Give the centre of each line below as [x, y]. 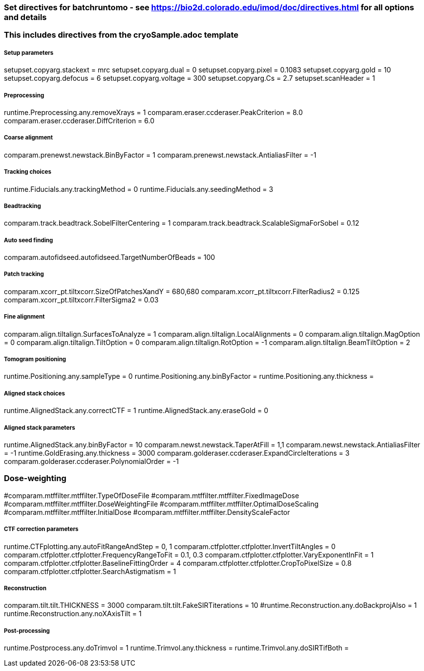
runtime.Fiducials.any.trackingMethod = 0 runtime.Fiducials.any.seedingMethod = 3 [139, 189]
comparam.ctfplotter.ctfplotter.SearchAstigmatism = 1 [90, 571]
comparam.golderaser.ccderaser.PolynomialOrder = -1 [91, 461]
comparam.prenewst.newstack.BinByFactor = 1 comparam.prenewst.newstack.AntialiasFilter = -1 [160, 155]
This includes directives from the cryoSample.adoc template [121, 35]
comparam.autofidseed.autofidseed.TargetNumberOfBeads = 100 [110, 257]
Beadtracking [22, 206]
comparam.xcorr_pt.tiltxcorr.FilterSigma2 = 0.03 [81, 300]
